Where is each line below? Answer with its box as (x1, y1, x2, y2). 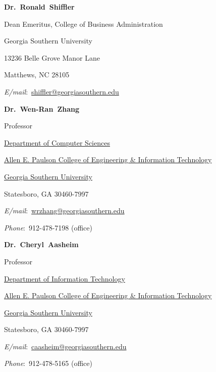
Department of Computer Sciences (4, 137, 110, 148)
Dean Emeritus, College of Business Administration (4, 18, 163, 29)
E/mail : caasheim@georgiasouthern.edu (4, 341, 127, 351)
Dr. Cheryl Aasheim (4, 239, 79, 250)
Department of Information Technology (4, 273, 125, 284)
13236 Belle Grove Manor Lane (4, 52, 100, 63)
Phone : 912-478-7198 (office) (4, 222, 92, 232)
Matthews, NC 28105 (4, 69, 70, 80)
